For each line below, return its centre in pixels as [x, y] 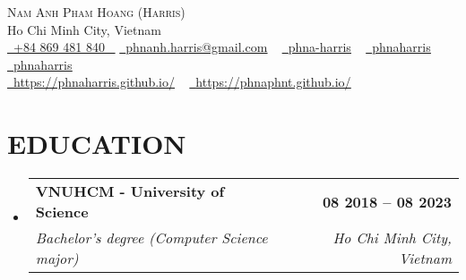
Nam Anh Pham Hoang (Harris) [96, 12]
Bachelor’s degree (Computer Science [151, 238]
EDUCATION [97, 144]
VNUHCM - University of [130, 191]
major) [57, 259]
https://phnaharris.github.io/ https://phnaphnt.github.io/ [182, 82]
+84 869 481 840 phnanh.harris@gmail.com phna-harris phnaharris [222, 47]
